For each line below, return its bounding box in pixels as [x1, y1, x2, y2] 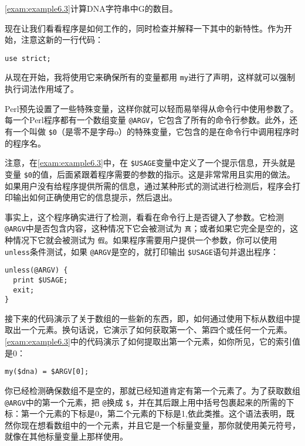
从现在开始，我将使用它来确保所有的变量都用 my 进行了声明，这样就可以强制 [5, 71, 295, 83]
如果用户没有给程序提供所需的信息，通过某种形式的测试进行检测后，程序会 [5, 179, 292, 192]
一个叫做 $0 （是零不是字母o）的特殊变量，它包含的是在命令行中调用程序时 [12, 125, 299, 137]
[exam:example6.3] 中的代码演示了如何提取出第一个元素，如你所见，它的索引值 [5, 335, 300, 348]
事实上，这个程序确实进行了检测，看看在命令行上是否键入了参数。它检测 [5, 210, 284, 223]
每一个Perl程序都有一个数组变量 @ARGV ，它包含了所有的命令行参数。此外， [5, 114, 290, 126]
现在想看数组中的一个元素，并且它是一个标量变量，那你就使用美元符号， [21, 418, 300, 431]
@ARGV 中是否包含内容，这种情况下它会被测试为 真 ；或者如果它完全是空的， [5, 222, 290, 234]
